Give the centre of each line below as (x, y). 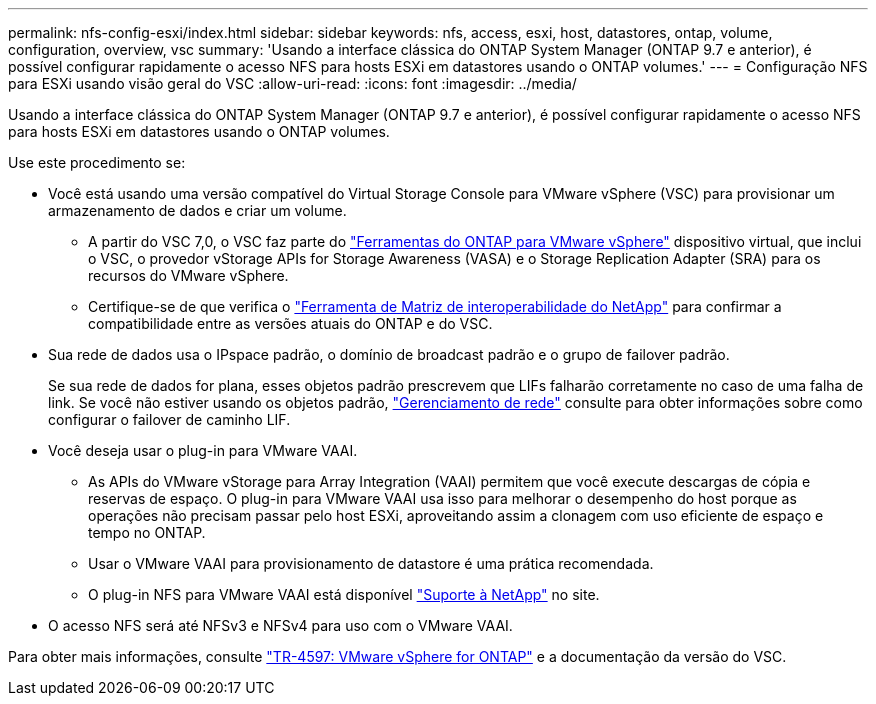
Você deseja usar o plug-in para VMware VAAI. (203, 450)
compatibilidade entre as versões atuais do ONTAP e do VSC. (290, 323)
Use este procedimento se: (97, 162)
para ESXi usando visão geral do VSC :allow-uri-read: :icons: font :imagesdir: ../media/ (292, 83)
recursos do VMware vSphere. (188, 275)
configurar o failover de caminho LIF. (169, 419)
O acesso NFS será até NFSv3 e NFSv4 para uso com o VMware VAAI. (280, 625)
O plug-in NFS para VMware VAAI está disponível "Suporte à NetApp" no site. (344, 594)
